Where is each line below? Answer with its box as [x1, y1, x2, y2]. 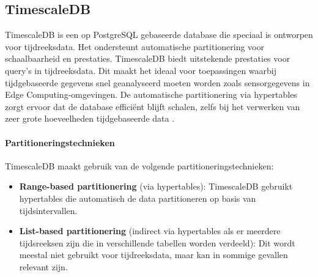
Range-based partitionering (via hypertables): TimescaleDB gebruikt [19, 180, 293, 193]
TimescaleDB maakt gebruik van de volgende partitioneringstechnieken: [5, 159, 274, 172]
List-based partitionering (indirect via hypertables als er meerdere [19, 224, 281, 237]
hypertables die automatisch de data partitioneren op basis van [19, 191, 256, 204]
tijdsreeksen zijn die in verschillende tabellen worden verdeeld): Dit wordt [19, 236, 295, 249]
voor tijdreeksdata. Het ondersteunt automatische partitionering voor [5, 40, 265, 53]
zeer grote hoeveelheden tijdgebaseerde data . [5, 112, 175, 125]
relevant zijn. [19, 260, 68, 273]
